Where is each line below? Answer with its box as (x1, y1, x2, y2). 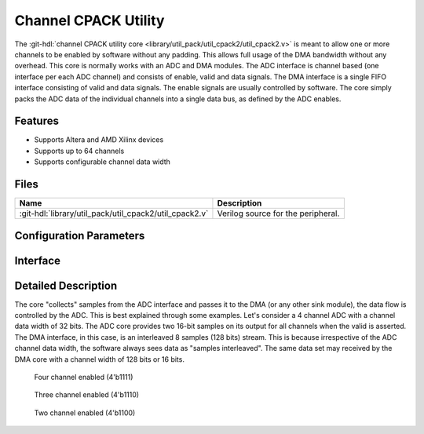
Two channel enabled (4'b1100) (34, 408, 136, 418)
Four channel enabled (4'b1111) (34, 372, 133, 381)
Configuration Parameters (14, 228, 145, 243)
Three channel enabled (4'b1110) (34, 390, 140, 399)
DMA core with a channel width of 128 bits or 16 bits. (14, 354, 185, 364)
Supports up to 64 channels (34, 146, 125, 155)
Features (14, 115, 59, 128)
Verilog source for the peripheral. (217, 208, 340, 219)
